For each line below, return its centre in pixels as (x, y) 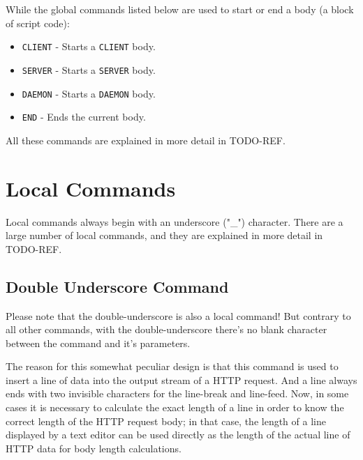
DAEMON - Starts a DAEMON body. (89, 93)
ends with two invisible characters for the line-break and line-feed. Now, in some (177, 393)
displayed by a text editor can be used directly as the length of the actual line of (178, 435)
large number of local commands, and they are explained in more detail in (164, 235)
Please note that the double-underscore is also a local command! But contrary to (178, 315)
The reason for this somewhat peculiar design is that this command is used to (172, 366)
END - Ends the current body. (84, 117)
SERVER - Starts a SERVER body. (89, 69)
